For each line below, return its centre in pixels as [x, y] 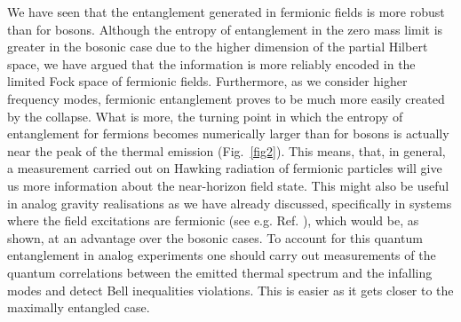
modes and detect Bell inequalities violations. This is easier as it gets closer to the [230, 290]
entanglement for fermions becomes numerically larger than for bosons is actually [228, 134]
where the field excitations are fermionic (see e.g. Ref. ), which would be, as [213, 220]
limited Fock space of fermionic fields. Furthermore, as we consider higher [207, 81]
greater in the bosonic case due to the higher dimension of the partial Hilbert [218, 47]
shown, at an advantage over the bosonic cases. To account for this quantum [215, 237]
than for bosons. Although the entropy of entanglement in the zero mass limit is [225, 29]
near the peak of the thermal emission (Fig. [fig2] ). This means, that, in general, [227, 150]
